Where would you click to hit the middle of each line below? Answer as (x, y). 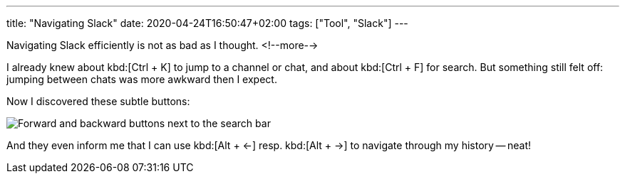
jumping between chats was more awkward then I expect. (142, 79)
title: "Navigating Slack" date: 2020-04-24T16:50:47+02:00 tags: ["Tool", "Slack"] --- (207, 23)
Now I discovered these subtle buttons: (98, 101)
